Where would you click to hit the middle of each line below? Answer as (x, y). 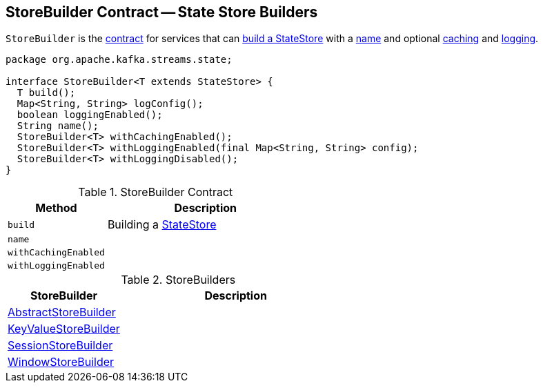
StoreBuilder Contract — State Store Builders (162, 12)
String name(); (58, 126)
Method (56, 208)
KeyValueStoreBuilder (64, 329)
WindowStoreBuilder (61, 362)
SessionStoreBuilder (60, 346)
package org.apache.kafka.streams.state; (119, 60)
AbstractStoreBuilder (62, 312)
